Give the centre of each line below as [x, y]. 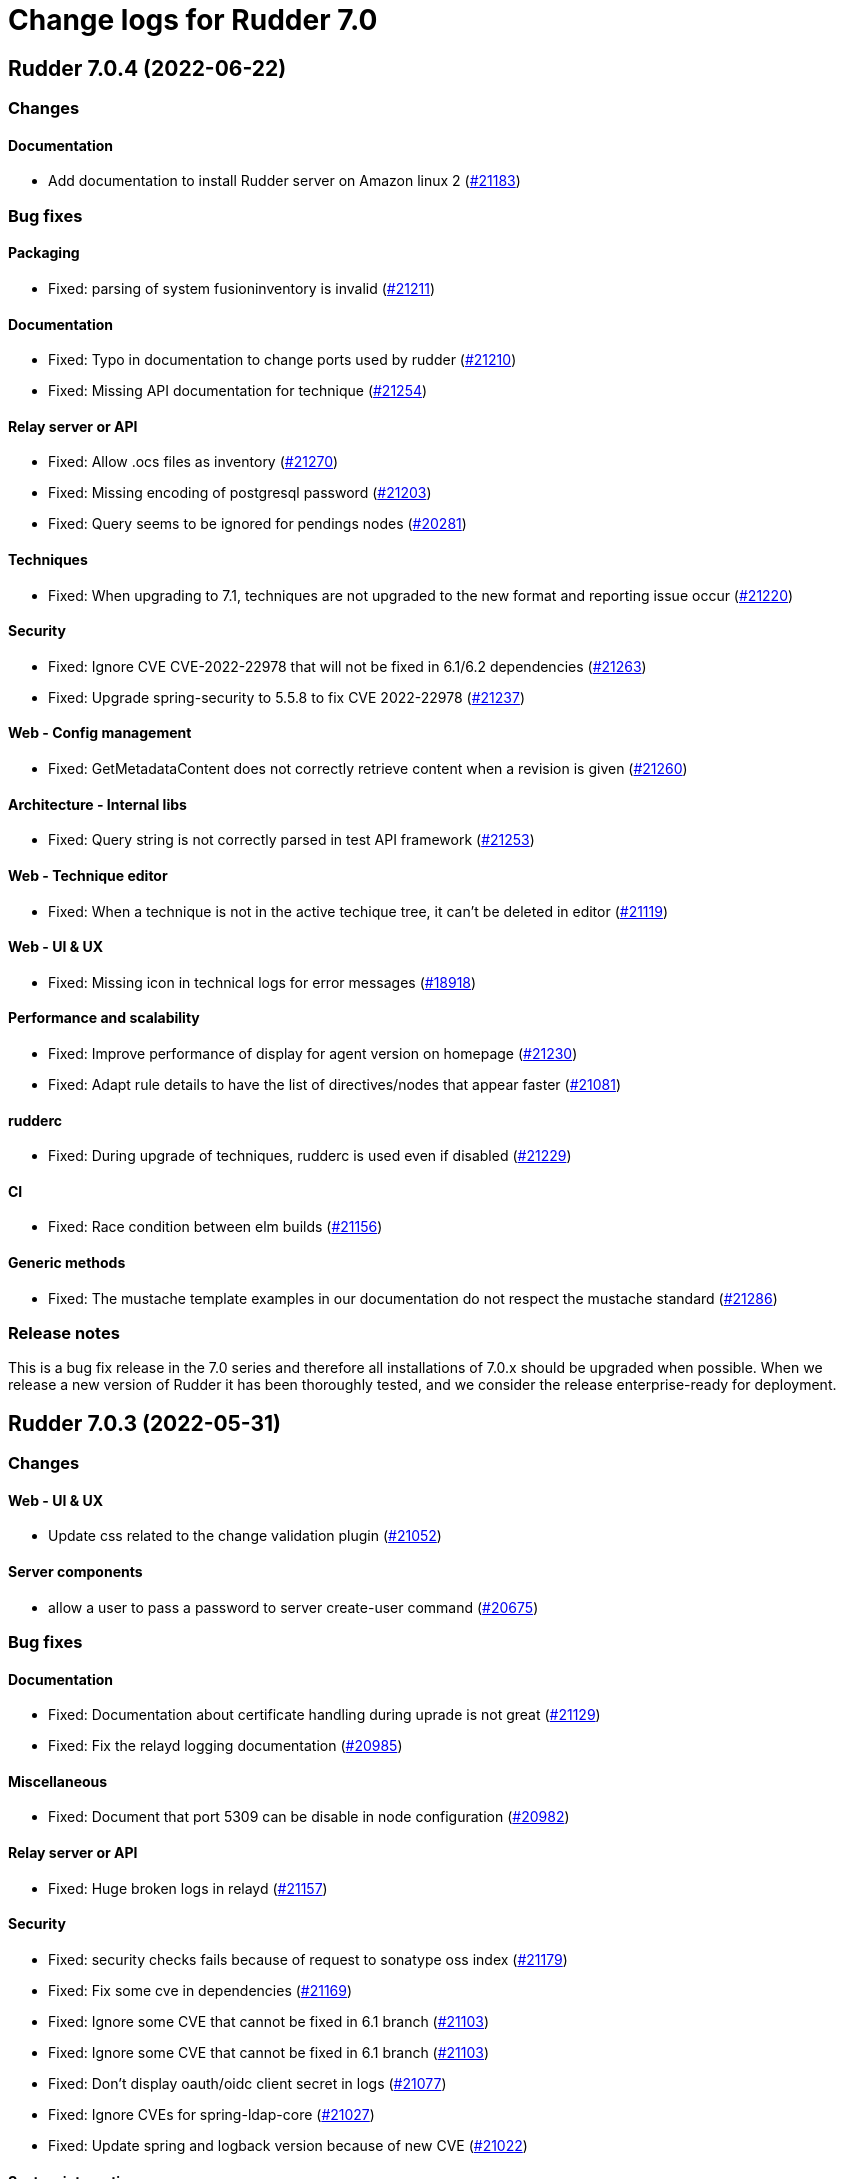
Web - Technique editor [88, 875]
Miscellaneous [58, 1781]
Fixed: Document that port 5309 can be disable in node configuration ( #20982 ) [309, 1817]
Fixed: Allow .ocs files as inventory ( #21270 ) [193, 462]
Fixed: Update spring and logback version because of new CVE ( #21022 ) [288, 2145]
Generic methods [67, 1262]
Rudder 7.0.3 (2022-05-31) [145, 1423]
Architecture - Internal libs [97, 804]
